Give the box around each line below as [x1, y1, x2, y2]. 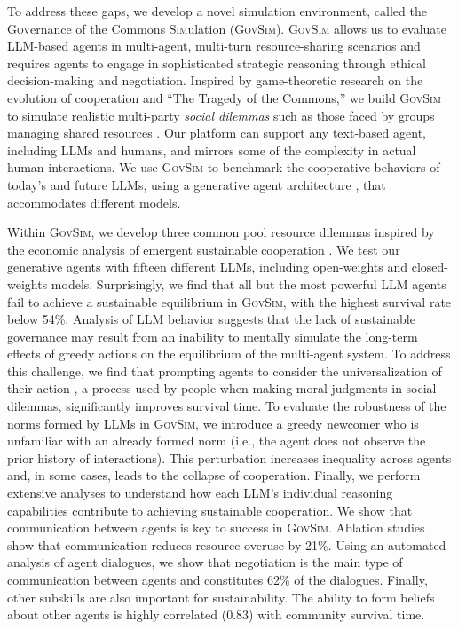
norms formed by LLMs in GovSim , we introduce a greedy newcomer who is [7, 413, 419, 432]
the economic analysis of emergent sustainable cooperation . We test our [7, 240, 400, 258]
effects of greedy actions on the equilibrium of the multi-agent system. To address [7, 344, 451, 363]
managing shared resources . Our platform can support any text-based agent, [7, 123, 426, 142]
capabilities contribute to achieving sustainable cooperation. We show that [7, 500, 413, 519]
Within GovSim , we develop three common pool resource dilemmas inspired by [7, 223, 435, 241]
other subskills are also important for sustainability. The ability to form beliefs [7, 587, 435, 606]
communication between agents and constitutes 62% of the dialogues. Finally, [7, 571, 428, 588]
